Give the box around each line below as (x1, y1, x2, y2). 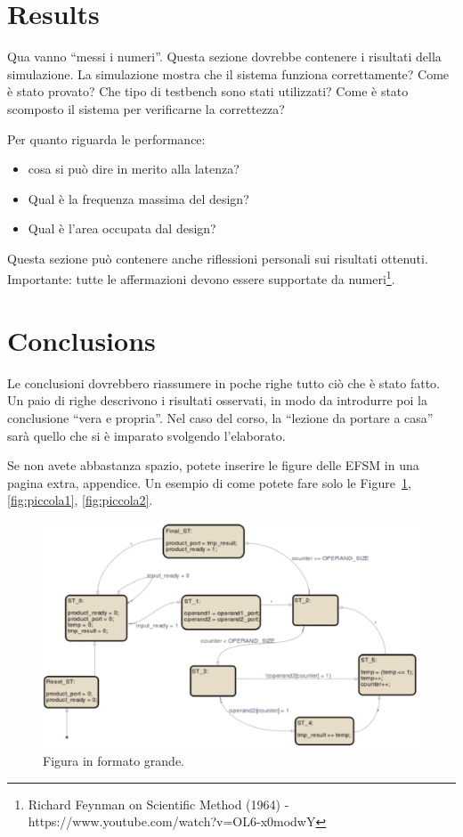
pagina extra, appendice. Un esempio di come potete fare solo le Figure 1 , (7, 473, 411, 492)
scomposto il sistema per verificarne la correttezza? (7, 99, 285, 118)
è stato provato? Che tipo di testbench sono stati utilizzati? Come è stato (7, 82, 409, 101)
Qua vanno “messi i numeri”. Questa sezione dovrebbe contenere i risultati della (7, 47, 442, 66)
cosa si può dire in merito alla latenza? (28, 159, 240, 178)
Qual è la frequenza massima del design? (28, 189, 249, 207)
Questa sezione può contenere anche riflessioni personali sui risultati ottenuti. (7, 248, 428, 267)
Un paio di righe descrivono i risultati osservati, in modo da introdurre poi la (7, 391, 427, 410)
